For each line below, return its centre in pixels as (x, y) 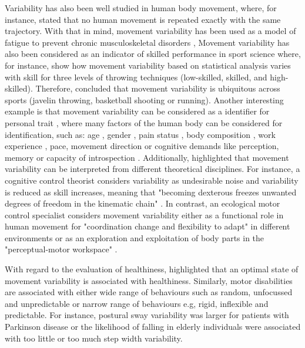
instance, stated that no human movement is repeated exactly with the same (143, 19)
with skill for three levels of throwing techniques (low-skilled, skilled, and (136, 77)
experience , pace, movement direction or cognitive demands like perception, (142, 146)
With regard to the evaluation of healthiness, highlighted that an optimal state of (152, 269)
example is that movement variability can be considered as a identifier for (137, 111)
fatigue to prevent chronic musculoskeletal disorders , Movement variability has (147, 42)
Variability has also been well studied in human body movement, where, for (141, 8)
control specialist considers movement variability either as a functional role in (144, 214)
